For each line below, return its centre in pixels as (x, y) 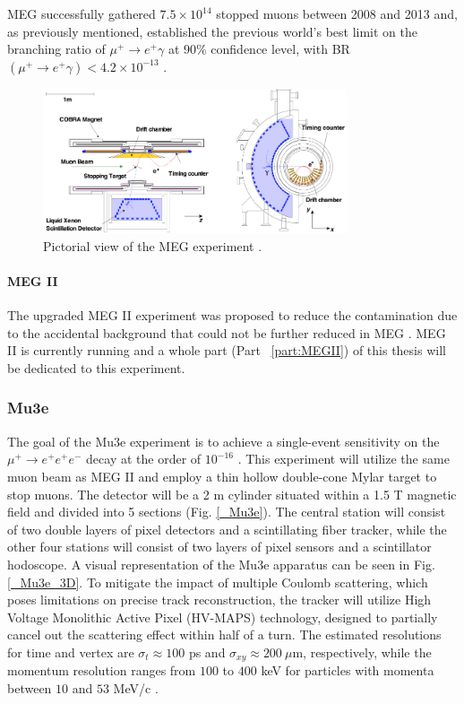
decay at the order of (144, 459)
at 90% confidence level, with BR (259, 49)
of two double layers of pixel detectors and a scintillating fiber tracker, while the (227, 529)
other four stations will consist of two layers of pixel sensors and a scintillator (219, 547)
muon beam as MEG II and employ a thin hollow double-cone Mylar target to (222, 476)
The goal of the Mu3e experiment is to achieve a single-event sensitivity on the (223, 441)
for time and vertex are (71, 652)
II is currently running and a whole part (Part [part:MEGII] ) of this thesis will (227, 350)
